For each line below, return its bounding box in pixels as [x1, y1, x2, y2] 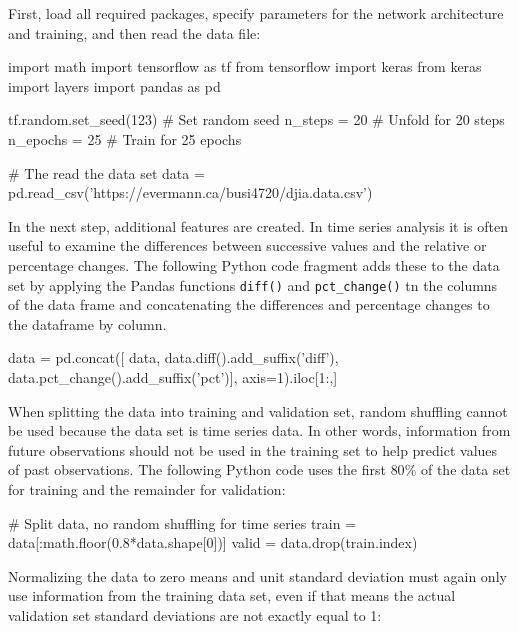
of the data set [420, 459, 511, 480]
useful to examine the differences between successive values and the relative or [8, 235, 487, 256]
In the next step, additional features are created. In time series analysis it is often [8, 215, 508, 236]
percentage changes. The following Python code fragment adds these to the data [8, 254, 500, 275]
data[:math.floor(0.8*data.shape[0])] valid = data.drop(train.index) [8, 532, 418, 553]
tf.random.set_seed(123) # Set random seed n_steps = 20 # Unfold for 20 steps [8, 109, 505, 130]
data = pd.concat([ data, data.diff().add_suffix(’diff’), [8, 347, 339, 368]
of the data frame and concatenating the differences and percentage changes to [8, 294, 490, 315]
